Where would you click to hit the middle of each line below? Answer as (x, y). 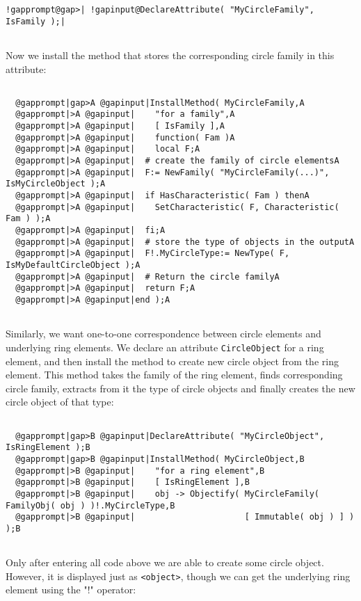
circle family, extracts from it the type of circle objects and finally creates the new (180, 388)
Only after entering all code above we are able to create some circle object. (165, 562)
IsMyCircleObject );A (56, 184)
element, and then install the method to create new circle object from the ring (172, 361)
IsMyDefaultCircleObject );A (73, 265)
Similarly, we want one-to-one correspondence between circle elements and (163, 334)
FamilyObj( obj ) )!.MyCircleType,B (90, 505)
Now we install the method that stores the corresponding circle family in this (170, 55)
